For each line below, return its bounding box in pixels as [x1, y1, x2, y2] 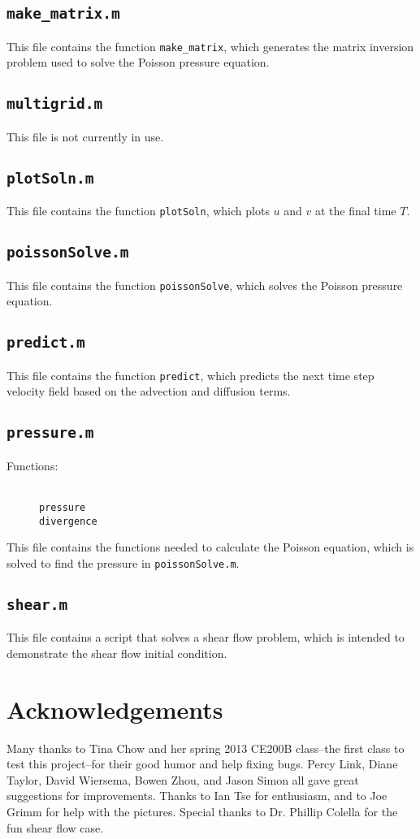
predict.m [6, 334, 85, 352]
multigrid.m [6, 95, 103, 113]
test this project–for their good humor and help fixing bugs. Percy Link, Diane [6, 755, 398, 772]
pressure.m [6, 424, 94, 442]
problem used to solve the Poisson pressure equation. [6, 54, 270, 71]
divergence [39, 515, 97, 527]
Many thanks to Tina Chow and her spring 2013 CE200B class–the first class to [6, 739, 405, 756]
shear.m [6, 595, 68, 613]
